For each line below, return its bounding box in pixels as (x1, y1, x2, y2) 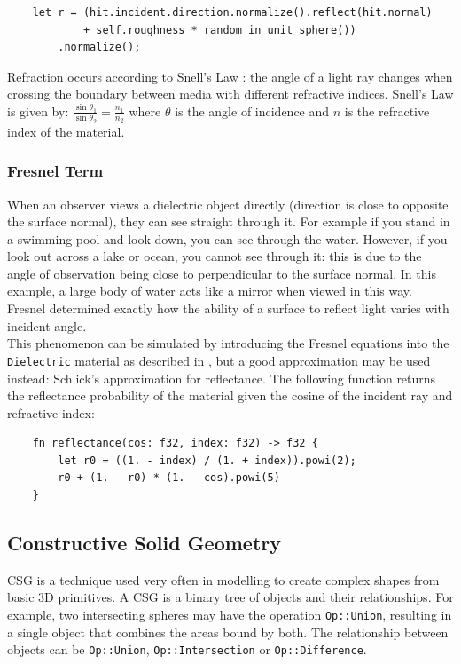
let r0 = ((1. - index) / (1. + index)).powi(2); (58, 454, 356, 467)
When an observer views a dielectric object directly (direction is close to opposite (7, 194, 449, 213)
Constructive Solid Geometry (7, 529, 281, 557)
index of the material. (7, 122, 125, 140)
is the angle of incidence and (175, 101, 330, 120)
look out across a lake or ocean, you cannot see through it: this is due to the (7, 247, 422, 265)
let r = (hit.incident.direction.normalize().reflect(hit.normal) (32, 6, 433, 19)
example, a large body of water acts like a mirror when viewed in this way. (7, 281, 412, 300)
